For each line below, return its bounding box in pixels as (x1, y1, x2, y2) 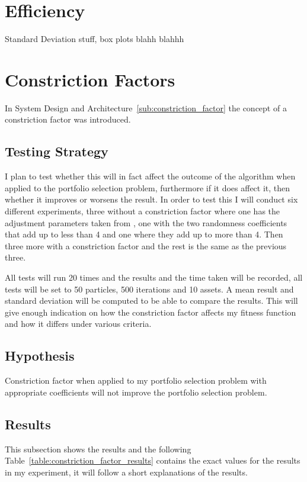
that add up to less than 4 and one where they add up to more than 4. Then (5, 228, 283, 240)
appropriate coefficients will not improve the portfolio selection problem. (5, 385, 267, 398)
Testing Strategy (5, 142, 108, 160)
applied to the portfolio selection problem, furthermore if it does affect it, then (5, 181, 290, 194)
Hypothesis (5, 346, 75, 365)
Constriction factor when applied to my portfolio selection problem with (5, 374, 267, 387)
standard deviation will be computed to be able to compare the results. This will (5, 294, 298, 307)
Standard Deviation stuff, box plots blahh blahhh (5, 33, 184, 45)
